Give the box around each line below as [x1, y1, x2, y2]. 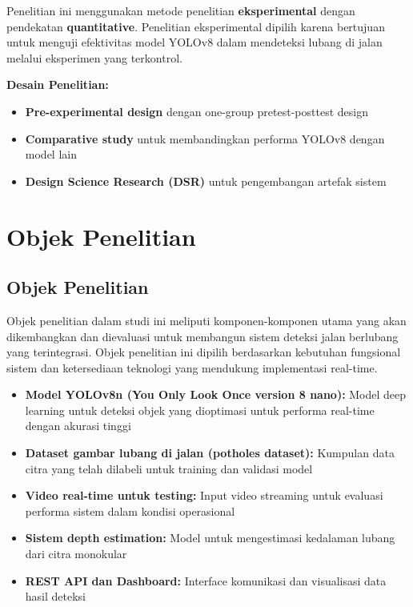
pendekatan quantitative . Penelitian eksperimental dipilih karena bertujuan [6, 18, 385, 34]
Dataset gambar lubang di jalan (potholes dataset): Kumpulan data [25, 444, 395, 461]
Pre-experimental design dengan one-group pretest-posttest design [25, 103, 368, 119]
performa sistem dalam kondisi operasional [25, 502, 235, 519]
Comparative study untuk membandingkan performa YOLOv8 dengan [25, 130, 385, 147]
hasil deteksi [25, 588, 86, 605]
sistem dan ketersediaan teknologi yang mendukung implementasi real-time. [6, 359, 378, 376]
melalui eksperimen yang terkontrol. [6, 49, 182, 66]
